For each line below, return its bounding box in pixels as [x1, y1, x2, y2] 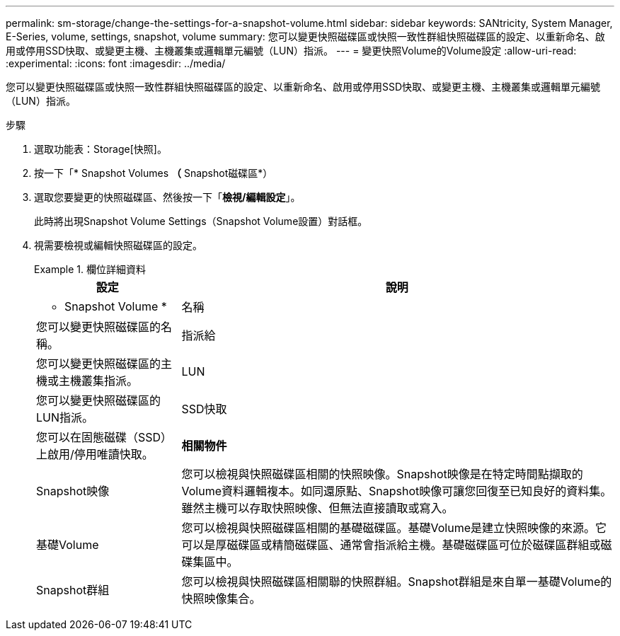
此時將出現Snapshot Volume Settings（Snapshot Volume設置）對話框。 [34, 215, 368, 227]
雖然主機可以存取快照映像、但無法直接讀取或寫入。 [181, 501, 454, 515]
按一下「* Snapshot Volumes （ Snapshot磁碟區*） [34, 167, 273, 179]
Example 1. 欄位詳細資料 [34, 263, 146, 275]
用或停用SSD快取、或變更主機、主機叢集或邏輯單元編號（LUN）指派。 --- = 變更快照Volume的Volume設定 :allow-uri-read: [6, 45, 577, 57]
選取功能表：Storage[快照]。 [34, 143, 167, 155]
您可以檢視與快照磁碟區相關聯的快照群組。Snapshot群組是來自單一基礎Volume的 [181, 574, 612, 589]
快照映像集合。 [181, 591, 261, 606]
